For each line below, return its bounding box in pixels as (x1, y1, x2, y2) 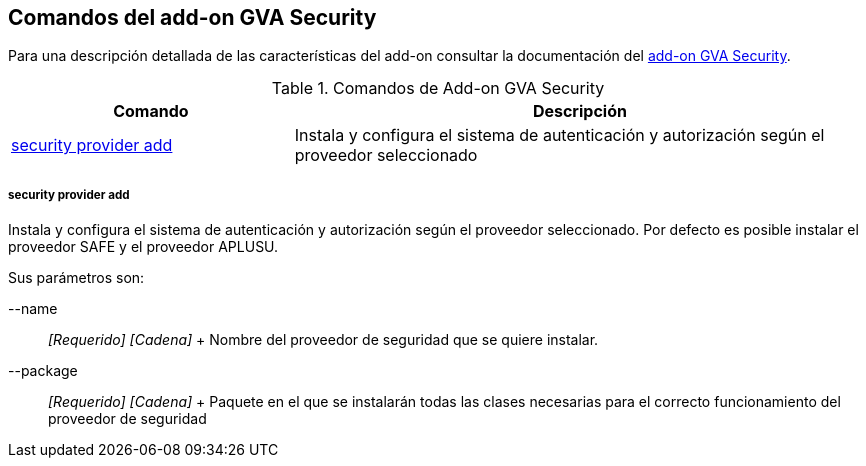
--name (8, 300, 58, 318)
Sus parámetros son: (8, 269, 145, 287)
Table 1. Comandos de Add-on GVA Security (271, 78, 605, 99)
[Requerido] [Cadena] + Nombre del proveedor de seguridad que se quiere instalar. (48, 331, 599, 349)
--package (8, 362, 78, 380)
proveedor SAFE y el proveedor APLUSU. (8, 238, 279, 256)
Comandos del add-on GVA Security (8, 5, 377, 30)
